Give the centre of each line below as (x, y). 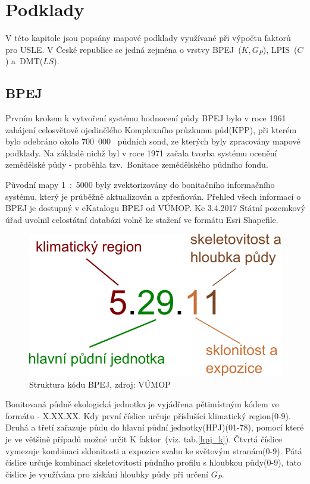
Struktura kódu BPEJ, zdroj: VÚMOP (100, 384)
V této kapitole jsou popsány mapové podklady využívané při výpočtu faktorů (148, 38)
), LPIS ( (280, 49)
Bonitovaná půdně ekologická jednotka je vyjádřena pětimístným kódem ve (142, 404)
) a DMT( (24, 61)
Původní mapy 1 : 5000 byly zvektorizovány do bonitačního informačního (140, 185)
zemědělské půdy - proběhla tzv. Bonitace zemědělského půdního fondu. (137, 164)
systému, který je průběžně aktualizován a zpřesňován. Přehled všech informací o (153, 196)
